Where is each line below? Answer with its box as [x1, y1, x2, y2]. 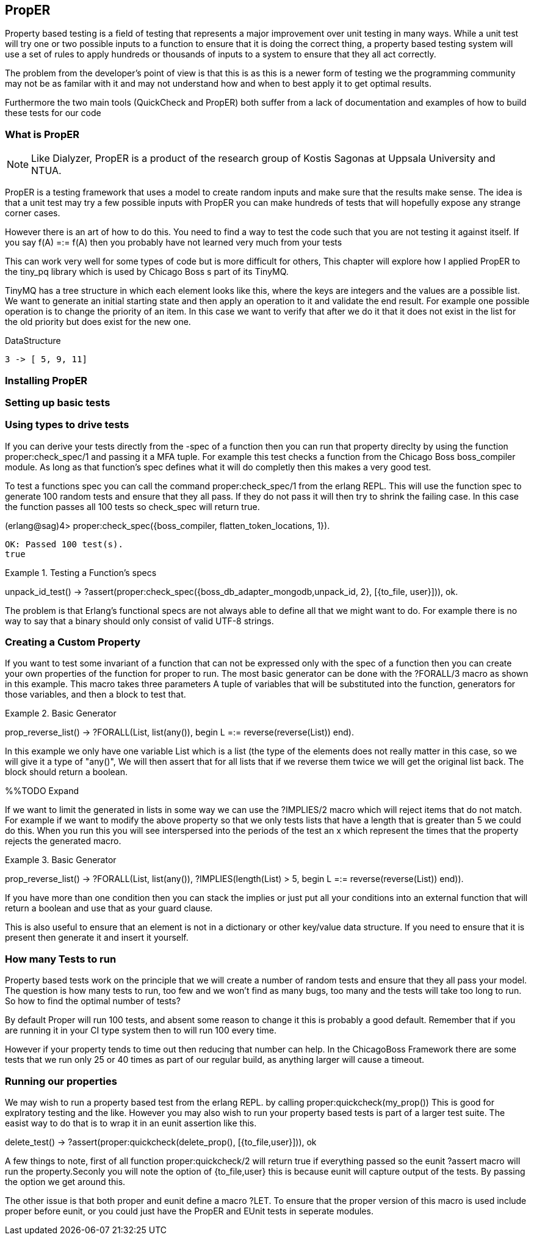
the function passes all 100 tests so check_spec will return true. [5, 501, 260, 512]
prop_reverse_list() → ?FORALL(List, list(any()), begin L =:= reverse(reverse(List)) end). [5, 727, 354, 738]
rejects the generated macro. [5, 836, 121, 847]
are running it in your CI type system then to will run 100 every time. [5, 1025, 277, 1036]
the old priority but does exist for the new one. [5, 316, 191, 327]
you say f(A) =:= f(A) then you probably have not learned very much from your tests [5, 237, 342, 248]
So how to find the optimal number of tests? [5, 996, 181, 1007]
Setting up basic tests [5, 396, 110, 409]
